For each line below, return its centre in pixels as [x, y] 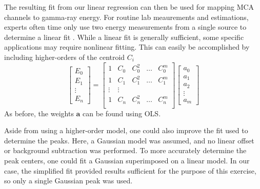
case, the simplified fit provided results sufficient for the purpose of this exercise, [130, 170]
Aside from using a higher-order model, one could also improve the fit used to [126, 130]
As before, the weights [39, 113]
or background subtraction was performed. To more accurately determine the [125, 150]
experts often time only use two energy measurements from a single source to [125, 27]
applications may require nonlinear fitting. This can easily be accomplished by [127, 47]
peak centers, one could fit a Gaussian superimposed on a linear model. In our [127, 160]
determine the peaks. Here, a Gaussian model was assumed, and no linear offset [129, 140]
